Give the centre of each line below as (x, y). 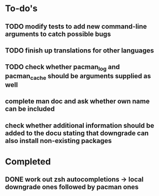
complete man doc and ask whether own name (77, 101)
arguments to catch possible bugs (58, 34)
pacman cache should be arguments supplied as (78, 76)
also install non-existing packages (59, 141)
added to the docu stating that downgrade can (77, 133)
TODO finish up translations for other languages (79, 50)
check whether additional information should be (80, 125)
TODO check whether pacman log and (63, 68)
